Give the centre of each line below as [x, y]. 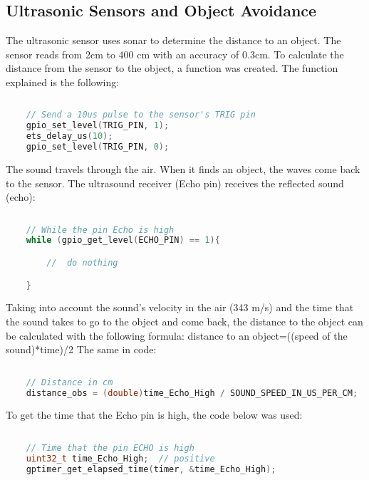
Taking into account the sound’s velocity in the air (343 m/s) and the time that [180, 307]
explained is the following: [63, 82]
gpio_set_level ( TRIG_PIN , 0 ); [98, 147]
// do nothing [82, 263]
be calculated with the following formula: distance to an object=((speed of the [177, 335]
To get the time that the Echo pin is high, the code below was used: [154, 415]
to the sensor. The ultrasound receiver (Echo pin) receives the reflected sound [175, 183]
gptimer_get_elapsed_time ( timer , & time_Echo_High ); [151, 469]
